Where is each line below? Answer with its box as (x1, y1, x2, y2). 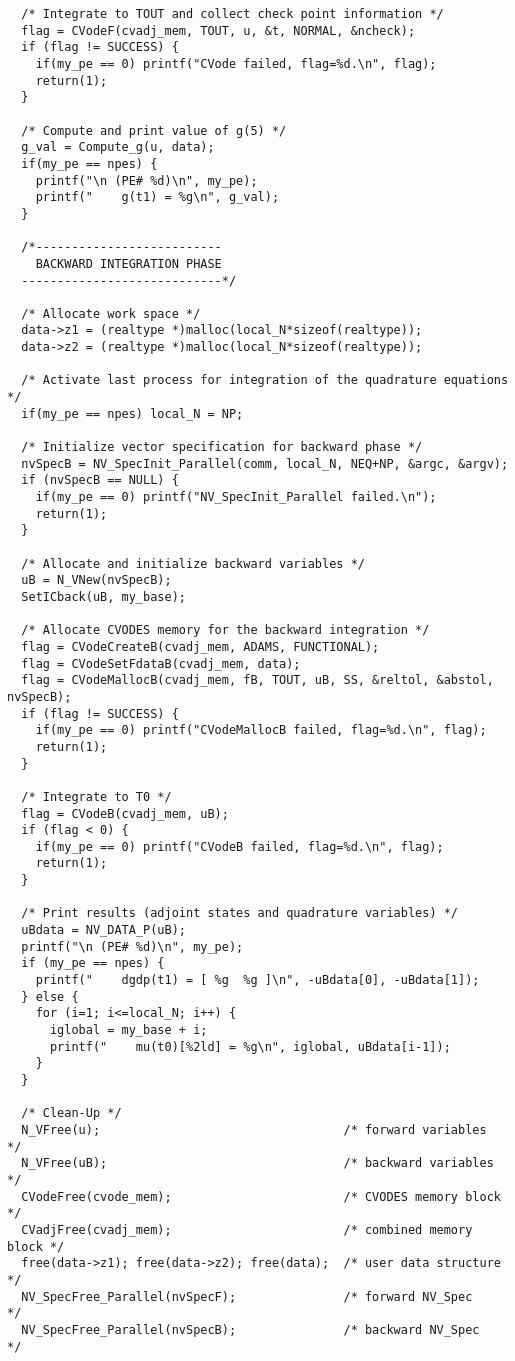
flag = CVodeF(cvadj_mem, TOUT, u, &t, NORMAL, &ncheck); (21, 23, 416, 38)
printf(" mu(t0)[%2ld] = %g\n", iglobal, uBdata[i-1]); (49, 1039, 451, 1054)
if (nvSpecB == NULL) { (21, 473, 179, 488)
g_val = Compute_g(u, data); (21, 140, 215, 155)
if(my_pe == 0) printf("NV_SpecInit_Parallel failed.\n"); (35, 490, 437, 505)
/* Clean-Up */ (21, 1106, 122, 1121)
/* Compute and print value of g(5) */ (21, 123, 287, 138)
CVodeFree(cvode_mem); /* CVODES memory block (21, 1189, 501, 1204)
